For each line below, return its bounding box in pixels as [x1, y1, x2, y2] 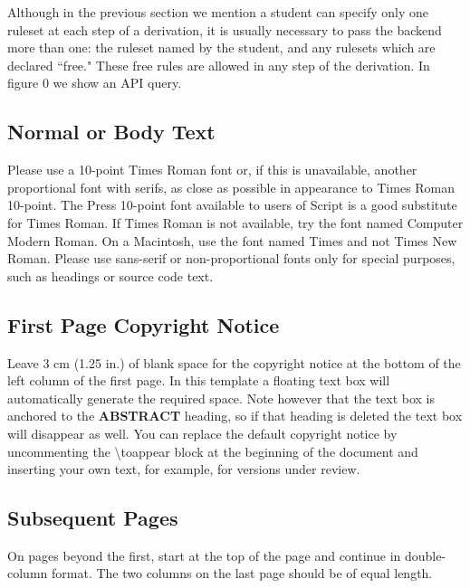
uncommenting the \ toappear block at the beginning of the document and [7, 441, 418, 460]
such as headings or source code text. [7, 266, 214, 285]
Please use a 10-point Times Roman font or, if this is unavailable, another [7, 160, 417, 179]
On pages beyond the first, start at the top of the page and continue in [7, 545, 401, 564]
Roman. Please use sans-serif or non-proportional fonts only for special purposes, [7, 249, 456, 268]
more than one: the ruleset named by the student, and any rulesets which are [7, 38, 436, 57]
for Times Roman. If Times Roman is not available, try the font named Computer [7, 213, 464, 232]
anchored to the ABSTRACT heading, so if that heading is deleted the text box [7, 406, 463, 425]
